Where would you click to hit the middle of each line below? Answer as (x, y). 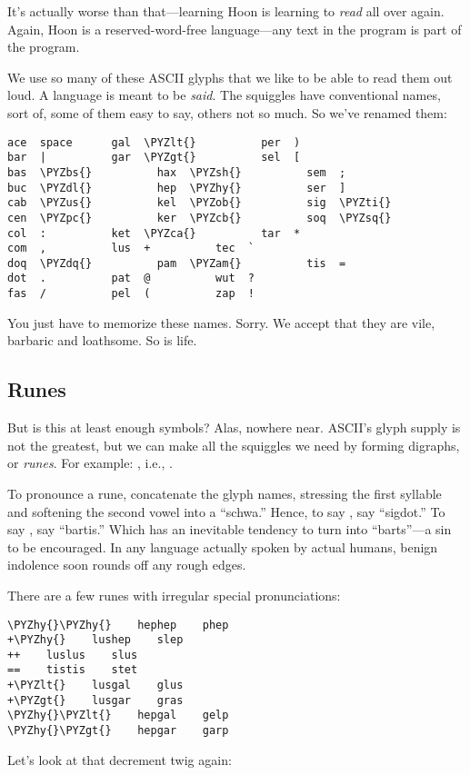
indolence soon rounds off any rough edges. (127, 565)
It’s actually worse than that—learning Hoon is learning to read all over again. (226, 11)
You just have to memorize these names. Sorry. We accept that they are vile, (221, 322)
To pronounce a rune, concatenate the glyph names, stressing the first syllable (225, 493)
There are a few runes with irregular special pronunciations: (174, 595)
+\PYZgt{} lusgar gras (95, 700)
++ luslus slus (73, 655)
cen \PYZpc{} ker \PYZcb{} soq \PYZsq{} (200, 218)
